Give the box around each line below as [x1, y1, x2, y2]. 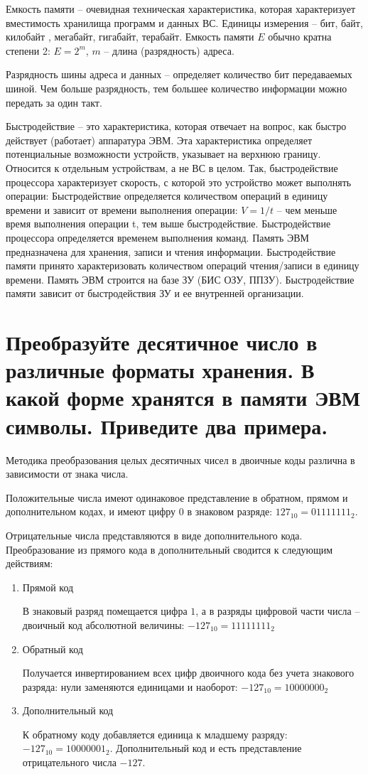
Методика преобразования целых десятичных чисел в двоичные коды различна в [6, 452, 355, 467]
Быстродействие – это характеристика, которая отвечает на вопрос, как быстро [6, 119, 347, 134]
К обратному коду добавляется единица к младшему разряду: [22, 726, 288, 741]
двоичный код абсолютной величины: [22, 617, 185, 632]
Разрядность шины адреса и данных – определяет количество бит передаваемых [6, 67, 352, 82]
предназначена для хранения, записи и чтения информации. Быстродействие [6, 244, 336, 259]
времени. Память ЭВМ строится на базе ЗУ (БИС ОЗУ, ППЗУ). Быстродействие [6, 272, 355, 286]
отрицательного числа [22, 755, 117, 770]
